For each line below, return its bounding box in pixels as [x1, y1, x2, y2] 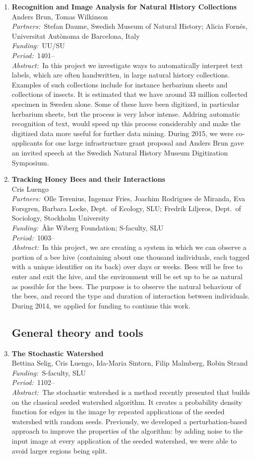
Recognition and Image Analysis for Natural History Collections [11, 1, 237, 11]
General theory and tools [11, 324, 143, 340]
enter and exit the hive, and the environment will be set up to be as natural [11, 271, 243, 282]
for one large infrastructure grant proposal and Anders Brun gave [45, 138, 244, 148]
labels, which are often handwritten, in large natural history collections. [11, 70, 230, 80]
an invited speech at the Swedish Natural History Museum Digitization [11, 147, 228, 157]
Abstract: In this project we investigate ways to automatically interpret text [11, 60, 243, 70]
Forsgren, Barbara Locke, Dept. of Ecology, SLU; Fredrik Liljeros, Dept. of [11, 203, 241, 213]
